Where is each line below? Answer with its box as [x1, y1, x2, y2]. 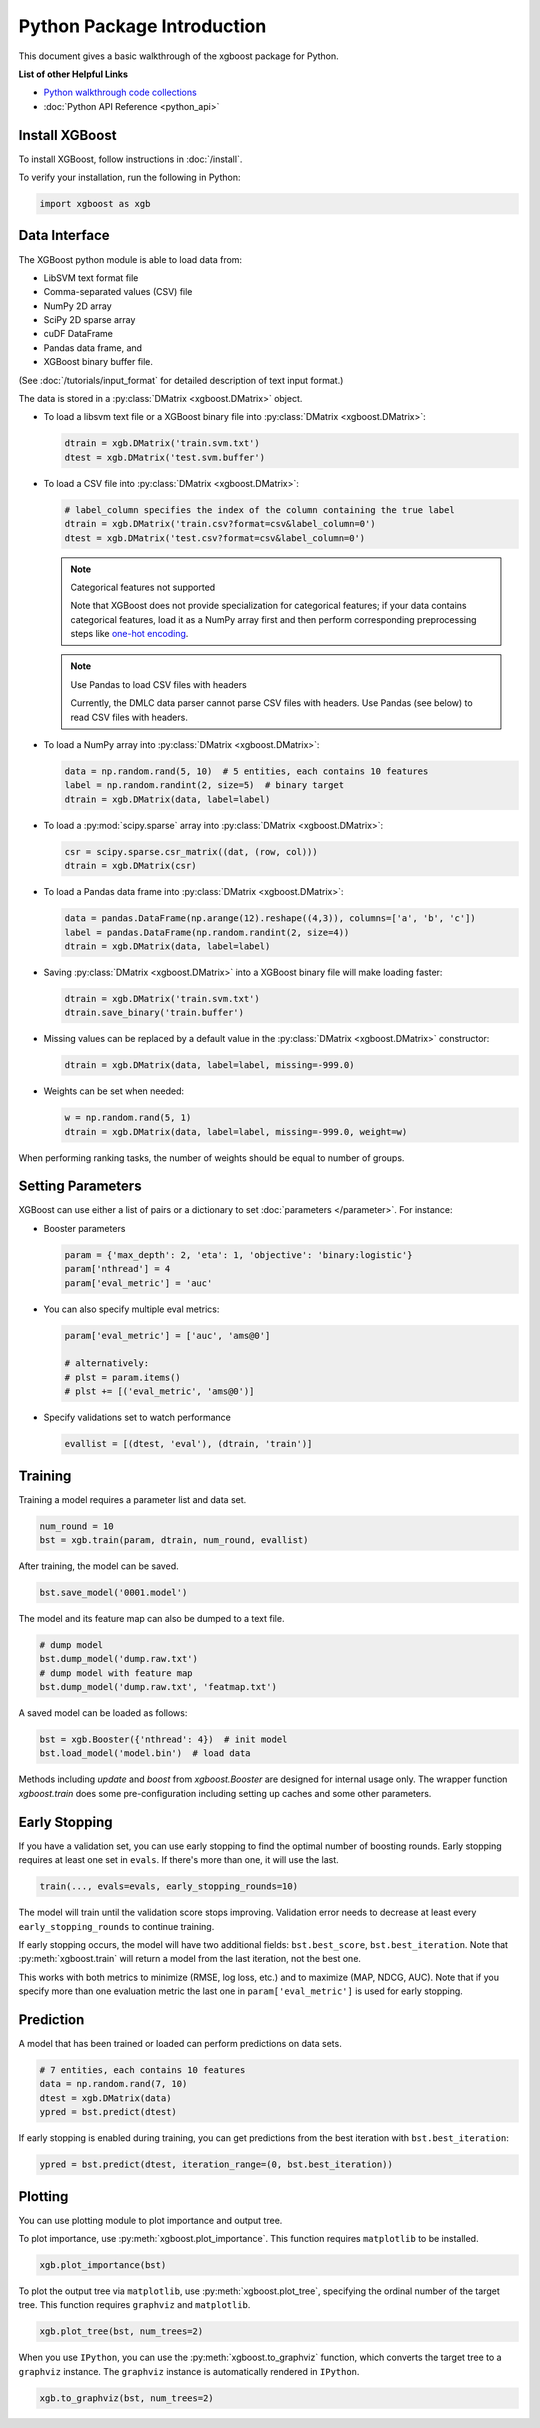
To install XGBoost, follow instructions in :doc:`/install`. [18, 153, 243, 165]
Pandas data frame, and [43, 341, 143, 354]
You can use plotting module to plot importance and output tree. [18, 2214, 283, 2226]
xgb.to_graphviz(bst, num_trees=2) [39, 2392, 214, 2404]
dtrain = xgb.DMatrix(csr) [64, 860, 197, 872]
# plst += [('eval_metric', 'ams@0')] [64, 1386, 255, 1397]
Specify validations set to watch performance [43, 1411, 232, 1424]
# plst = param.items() [64, 1371, 182, 1383]
